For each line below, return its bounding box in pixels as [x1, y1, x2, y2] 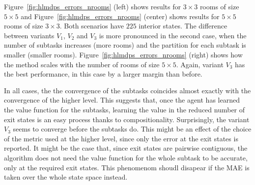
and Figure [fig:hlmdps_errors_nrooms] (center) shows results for [21, 11, 220, 21]
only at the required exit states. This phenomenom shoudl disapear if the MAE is [4, 162, 250, 172]
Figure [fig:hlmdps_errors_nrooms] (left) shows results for [4, 1, 181, 11]
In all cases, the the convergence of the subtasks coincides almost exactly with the [4, 85, 251, 95]
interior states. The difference [139, 21, 227, 31]
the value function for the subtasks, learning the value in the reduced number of [4, 104, 245, 114]
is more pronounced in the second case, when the [99, 30, 247, 40]
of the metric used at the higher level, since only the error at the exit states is [4, 133, 238, 143]
